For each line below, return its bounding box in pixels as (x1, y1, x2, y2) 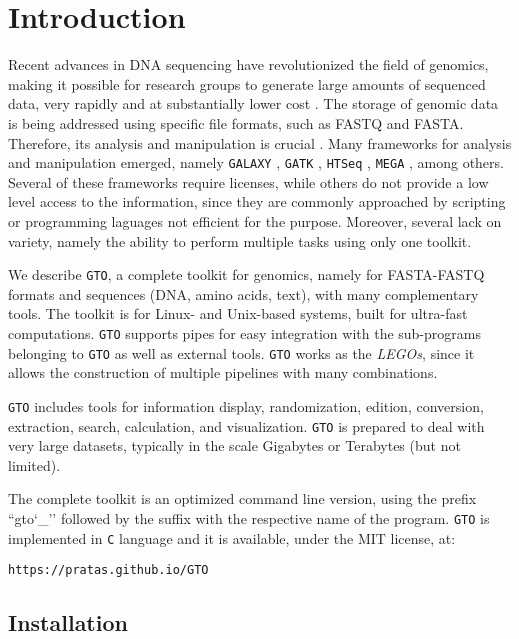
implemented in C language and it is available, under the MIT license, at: (8, 527, 456, 548)
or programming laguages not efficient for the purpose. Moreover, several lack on (8, 210, 502, 231)
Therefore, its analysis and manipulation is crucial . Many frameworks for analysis (8, 132, 512, 153)
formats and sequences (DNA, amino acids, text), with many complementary (8, 283, 479, 304)
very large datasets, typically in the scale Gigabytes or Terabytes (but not (8, 435, 461, 456)
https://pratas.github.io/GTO (8, 563, 209, 578)
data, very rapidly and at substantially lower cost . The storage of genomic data (8, 93, 499, 114)
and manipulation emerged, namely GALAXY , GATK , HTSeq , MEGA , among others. (8, 152, 504, 173)
